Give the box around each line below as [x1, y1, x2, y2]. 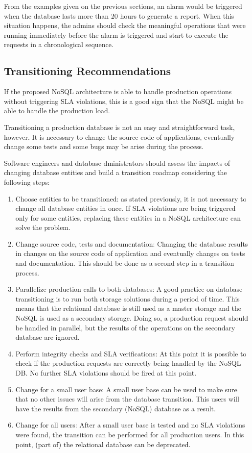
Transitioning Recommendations [4, 63, 171, 78]
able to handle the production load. [4, 105, 110, 116]
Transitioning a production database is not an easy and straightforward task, [4, 122, 235, 132]
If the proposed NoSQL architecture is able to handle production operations [4, 86, 232, 97]
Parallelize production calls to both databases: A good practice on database [15, 284, 243, 294]
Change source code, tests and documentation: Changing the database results [15, 238, 248, 249]
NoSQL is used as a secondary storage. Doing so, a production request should [15, 313, 249, 323]
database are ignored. [15, 332, 80, 342]
